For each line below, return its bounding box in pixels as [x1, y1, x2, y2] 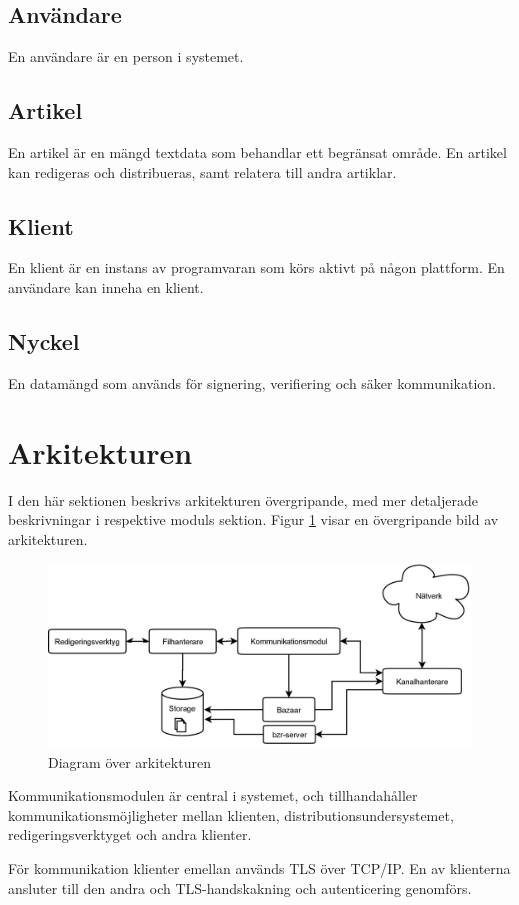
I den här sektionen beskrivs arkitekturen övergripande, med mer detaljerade [8, 489, 478, 510]
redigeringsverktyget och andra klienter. [8, 824, 252, 845]
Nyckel [8, 325, 80, 356]
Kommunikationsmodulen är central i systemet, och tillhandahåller [8, 785, 418, 806]
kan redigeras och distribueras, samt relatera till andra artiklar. [8, 161, 397, 182]
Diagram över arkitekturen [48, 751, 211, 772]
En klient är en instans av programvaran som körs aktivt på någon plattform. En [8, 257, 505, 278]
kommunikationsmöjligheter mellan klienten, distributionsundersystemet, [8, 804, 454, 825]
